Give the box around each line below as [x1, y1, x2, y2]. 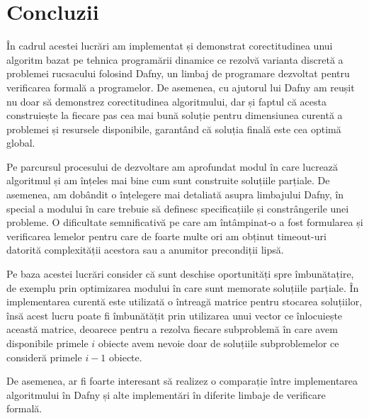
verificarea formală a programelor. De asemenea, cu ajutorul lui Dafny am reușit [6, 79, 355, 94]
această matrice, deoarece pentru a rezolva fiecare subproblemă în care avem [6, 322, 338, 337]
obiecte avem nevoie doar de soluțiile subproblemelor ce [98, 336, 339, 350]
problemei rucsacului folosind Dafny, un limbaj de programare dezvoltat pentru [6, 66, 350, 81]
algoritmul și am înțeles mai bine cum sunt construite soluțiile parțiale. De [6, 173, 330, 188]
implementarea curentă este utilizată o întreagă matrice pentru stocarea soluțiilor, [6, 294, 363, 309]
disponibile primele [6, 336, 89, 350]
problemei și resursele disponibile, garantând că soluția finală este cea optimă [6, 121, 341, 136]
